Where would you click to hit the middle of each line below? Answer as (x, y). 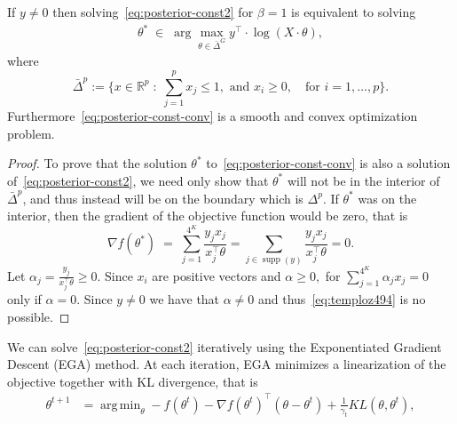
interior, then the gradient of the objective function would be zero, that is (208, 216)
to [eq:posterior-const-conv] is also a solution (328, 163)
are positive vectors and (217, 275)
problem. (31, 133)
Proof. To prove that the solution (97, 163)
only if (24, 299)
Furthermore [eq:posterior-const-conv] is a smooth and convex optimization (213, 116)
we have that (185, 299)
